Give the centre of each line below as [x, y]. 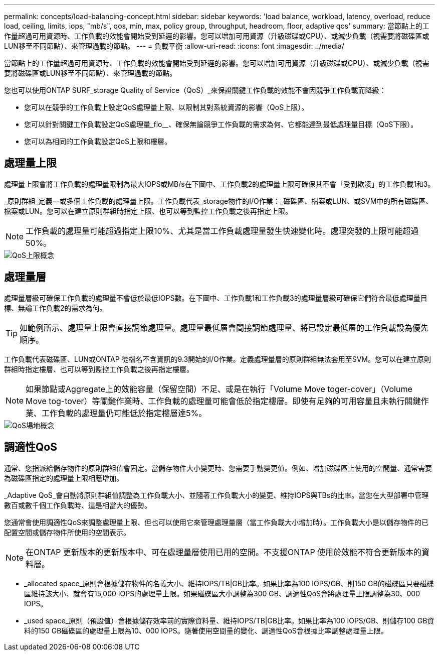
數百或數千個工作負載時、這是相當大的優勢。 [78, 505]
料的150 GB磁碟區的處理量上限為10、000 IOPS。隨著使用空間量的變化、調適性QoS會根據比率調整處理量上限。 [206, 630]
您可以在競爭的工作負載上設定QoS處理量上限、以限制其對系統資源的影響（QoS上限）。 [166, 107]
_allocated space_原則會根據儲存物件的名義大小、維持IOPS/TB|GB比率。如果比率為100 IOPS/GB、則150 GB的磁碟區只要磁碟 [229, 583]
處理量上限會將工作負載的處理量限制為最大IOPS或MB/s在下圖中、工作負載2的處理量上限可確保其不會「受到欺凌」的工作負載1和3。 [220, 184]
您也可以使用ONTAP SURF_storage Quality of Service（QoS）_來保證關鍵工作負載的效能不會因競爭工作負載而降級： [195, 90]
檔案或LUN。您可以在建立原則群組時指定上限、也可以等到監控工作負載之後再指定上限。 [148, 211]
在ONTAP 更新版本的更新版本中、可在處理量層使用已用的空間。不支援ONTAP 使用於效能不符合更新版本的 [224, 552]
